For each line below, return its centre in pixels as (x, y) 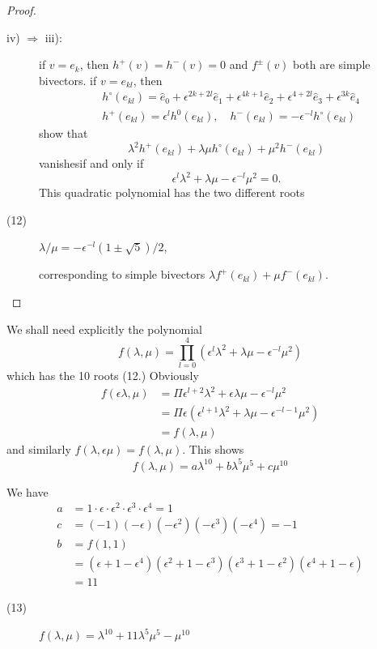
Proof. (21, 10)
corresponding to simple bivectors (122, 274)
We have (28, 491)
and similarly (39, 449)
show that (64, 133)
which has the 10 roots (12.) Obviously (103, 376)
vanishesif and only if (91, 163)
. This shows (213, 449)
